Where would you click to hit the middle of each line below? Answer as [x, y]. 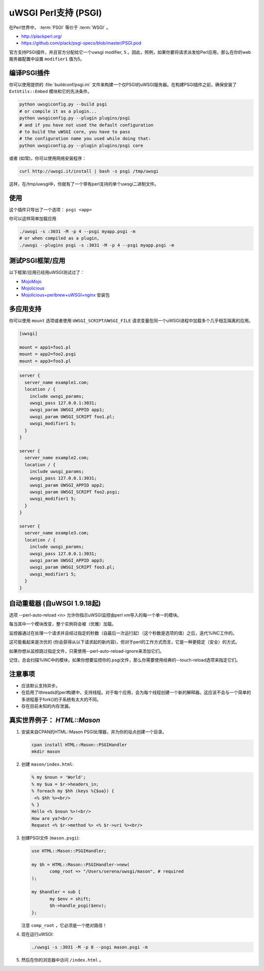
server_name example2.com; [57, 458]
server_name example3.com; [57, 533]
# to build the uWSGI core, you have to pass [75, 132]
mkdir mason [46, 752]
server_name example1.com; [57, 382]
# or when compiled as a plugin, [59, 238]
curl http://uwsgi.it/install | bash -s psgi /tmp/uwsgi [89, 171]
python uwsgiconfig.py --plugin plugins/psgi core [81, 145]
